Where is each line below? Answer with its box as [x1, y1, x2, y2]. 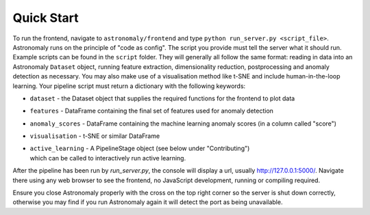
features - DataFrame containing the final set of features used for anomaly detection [29, 106, 274, 115]
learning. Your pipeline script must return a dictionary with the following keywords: [12, 82, 246, 90]
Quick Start [12, 10, 79, 25]
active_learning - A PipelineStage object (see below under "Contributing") [29, 144, 250, 153]
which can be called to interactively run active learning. [29, 154, 186, 162]
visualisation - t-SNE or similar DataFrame [29, 132, 160, 140]
